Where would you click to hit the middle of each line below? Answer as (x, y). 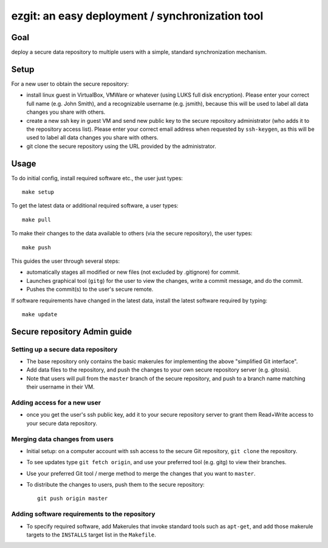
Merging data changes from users (62, 439)
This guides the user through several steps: (66, 261)
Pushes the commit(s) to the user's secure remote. (90, 290)
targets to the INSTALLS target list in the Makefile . (91, 535)
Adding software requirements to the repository (83, 514)
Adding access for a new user (56, 403)
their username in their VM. (60, 387)
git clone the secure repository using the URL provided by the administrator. (121, 146)
